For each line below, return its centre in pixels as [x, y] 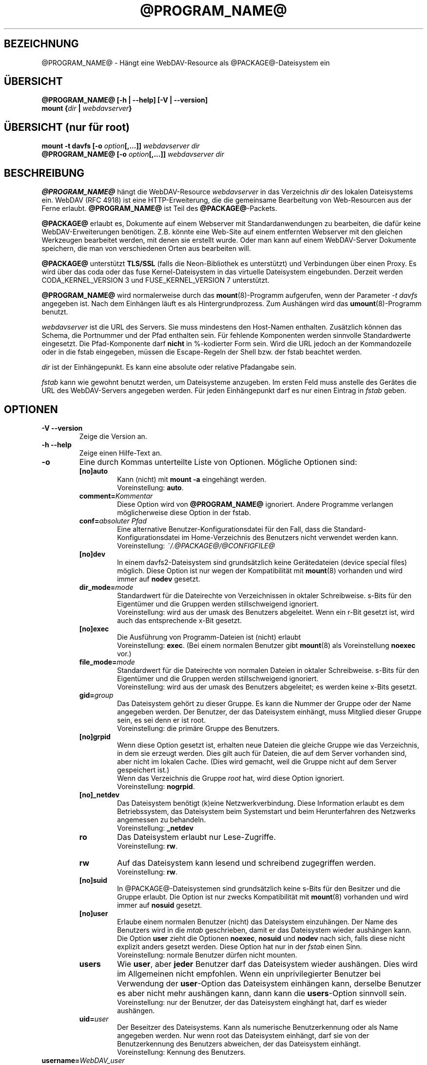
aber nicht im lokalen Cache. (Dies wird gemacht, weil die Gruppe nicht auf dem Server [257, 761]
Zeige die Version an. [113, 436]
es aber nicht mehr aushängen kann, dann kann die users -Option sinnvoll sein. [262, 993]
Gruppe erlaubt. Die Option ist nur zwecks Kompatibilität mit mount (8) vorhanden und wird [263, 897]
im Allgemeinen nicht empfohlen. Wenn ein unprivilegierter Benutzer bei [249, 973]
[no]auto [94, 471]
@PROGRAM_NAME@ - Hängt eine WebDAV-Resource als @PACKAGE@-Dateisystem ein [186, 63]
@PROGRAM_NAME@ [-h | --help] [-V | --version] [125, 100]
